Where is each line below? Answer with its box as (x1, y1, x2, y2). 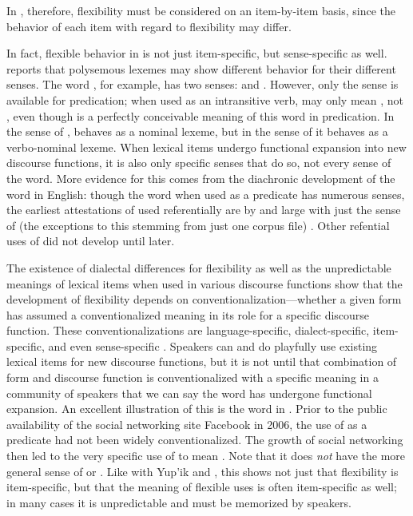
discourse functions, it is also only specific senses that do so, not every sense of (6, 154, 391, 171)
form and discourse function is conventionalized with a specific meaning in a (6, 369, 379, 386)
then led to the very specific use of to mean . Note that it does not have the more (6, 447, 406, 464)
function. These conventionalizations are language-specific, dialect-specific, (6, 322, 370, 339)
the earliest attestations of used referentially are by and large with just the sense (6, 201, 401, 218)
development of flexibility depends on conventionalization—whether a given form (6, 291, 402, 308)
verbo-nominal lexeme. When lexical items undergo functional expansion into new (6, 138, 407, 155)
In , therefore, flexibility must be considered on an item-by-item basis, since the (6, 2, 395, 18)
